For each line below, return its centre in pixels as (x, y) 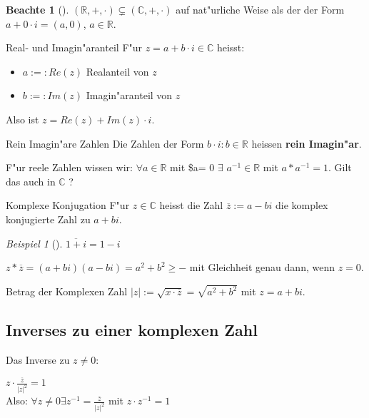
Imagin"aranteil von (129, 95)
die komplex (302, 205)
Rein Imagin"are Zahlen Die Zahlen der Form (105, 143)
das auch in (31, 181)
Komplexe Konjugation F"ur (68, 205)
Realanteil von (117, 71)
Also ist (22, 119)
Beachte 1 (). (37, 9)
